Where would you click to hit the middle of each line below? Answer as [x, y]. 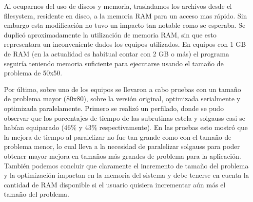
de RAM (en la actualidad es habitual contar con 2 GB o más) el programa [117, 53]
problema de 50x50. [33, 73]
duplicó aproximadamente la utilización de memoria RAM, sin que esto [110, 34]
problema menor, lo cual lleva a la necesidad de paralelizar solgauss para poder [122, 146]
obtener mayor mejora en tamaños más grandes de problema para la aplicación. [123, 156]
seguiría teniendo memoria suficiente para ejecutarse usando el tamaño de [114, 63]
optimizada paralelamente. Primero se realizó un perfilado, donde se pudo [114, 108]
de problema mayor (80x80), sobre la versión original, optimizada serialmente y [122, 99]
